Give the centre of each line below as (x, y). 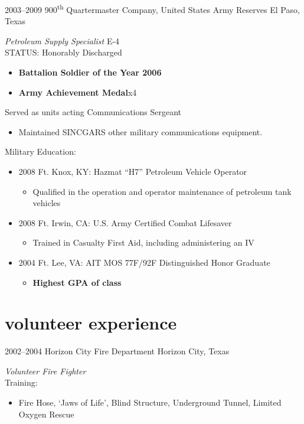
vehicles (47, 203)
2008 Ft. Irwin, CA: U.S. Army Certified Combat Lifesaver (125, 222)
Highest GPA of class (77, 282)
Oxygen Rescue (46, 414)
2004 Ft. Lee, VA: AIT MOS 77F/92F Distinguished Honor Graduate (144, 262)
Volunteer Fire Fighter (45, 371)
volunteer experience (91, 323)
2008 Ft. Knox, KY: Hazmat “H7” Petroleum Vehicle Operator (133, 171)
